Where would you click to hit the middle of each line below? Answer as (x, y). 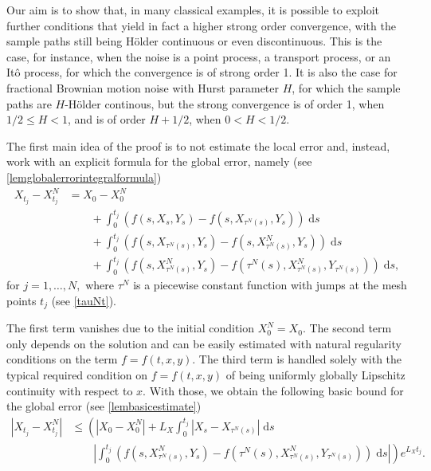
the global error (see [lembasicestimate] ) (104, 406)
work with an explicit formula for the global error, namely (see (159, 161)
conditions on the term (62, 359)
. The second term (347, 328)
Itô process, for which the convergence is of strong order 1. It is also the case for (202, 72)
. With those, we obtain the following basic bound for (273, 390)
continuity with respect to (70, 390)
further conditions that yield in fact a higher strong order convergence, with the (201, 25)
